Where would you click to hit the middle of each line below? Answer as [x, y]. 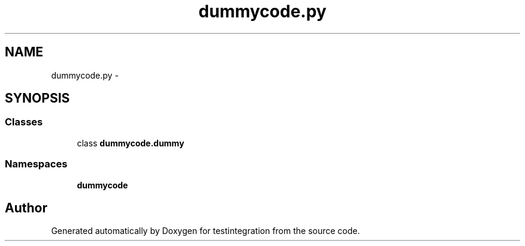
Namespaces [36, 164]
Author [26, 208]
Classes [24, 122]
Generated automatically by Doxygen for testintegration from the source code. [206, 231]
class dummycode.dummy [131, 143]
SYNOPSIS [37, 98]
